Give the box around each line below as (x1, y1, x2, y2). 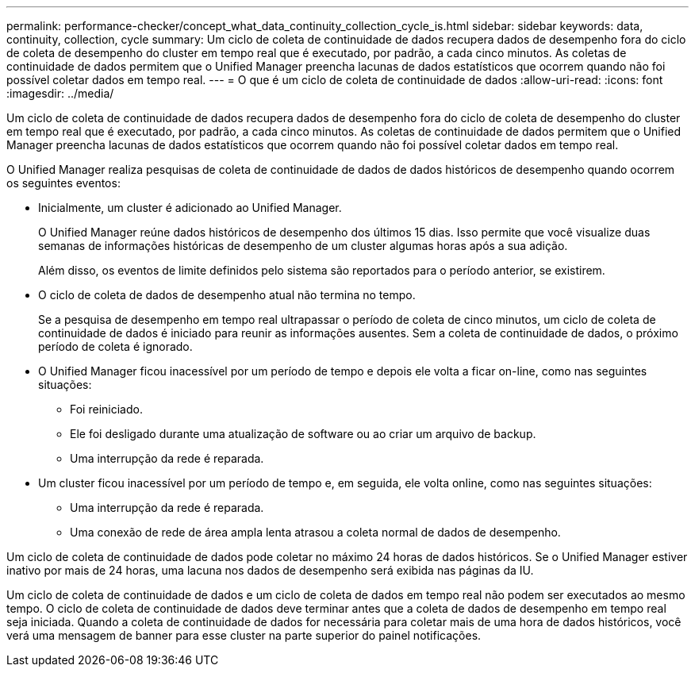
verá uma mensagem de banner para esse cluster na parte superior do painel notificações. (6, 629, 482, 642)
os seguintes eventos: (6, 176, 121, 190)
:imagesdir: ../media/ (6, 87, 114, 100)
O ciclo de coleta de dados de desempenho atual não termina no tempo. (38, 288, 416, 302)
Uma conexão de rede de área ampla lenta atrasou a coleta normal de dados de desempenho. (70, 525, 561, 539)
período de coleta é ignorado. (38, 340, 193, 353)
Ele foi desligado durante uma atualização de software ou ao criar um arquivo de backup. (70, 427, 536, 440)
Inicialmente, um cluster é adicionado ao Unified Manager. (38, 201, 342, 214)
